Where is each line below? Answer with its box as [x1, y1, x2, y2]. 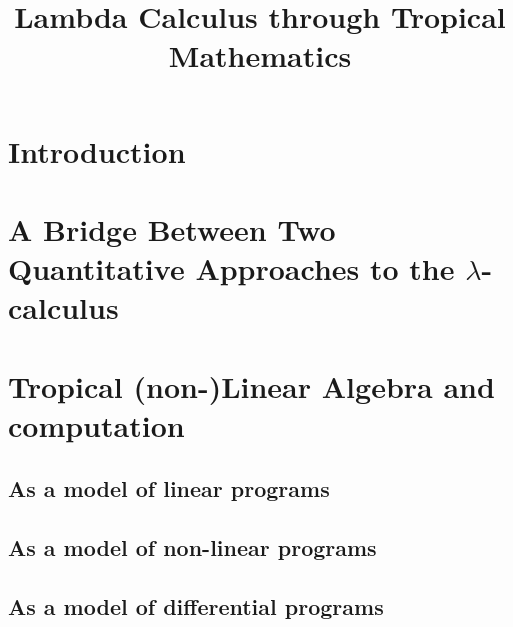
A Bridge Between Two [8, 208, 336, 249]
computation [8, 404, 185, 445]
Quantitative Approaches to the [8, 248, 455, 289]
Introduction [8, 130, 186, 171]
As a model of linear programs [8, 473, 330, 504]
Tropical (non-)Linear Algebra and [8, 365, 495, 406]
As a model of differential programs [8, 591, 384, 622]
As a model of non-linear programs [8, 532, 377, 563]
